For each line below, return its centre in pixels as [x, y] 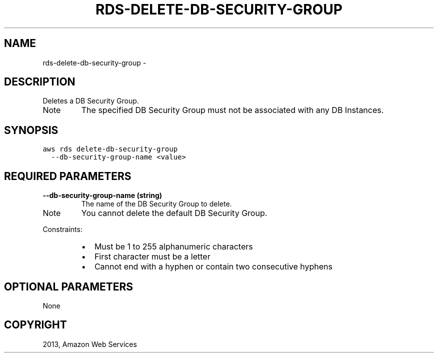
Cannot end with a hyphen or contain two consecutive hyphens [213, 267]
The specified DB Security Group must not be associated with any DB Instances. [232, 110]
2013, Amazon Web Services [90, 344]
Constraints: [62, 229]
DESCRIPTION [40, 82]
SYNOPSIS [31, 130]
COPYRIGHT [35, 325]
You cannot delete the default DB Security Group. [174, 213]
